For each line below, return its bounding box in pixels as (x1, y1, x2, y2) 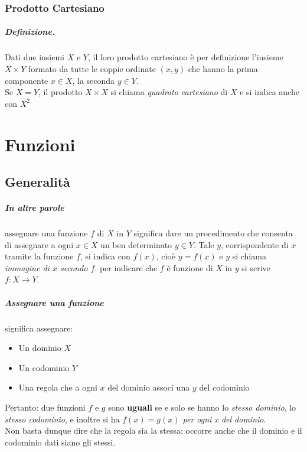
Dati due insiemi (5, 51, 64, 63)
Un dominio (18, 342, 61, 354)
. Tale (193, 238, 214, 251)
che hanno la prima (188, 63, 258, 74)
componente (5, 74, 48, 86)
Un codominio (18, 361, 70, 373)
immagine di (5, 261, 50, 274)
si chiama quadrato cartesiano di (110, 86, 228, 98)
